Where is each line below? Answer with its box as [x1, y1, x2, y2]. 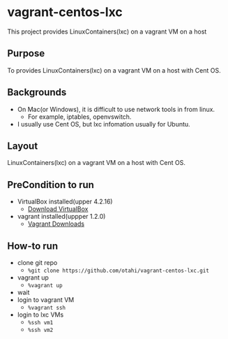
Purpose [7, 48, 45, 59]
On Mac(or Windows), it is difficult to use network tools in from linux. [17, 105, 215, 113]
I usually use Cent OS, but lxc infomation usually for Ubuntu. [17, 120, 190, 128]
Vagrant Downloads [27, 219, 85, 228]
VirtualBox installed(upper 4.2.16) [17, 197, 113, 206]
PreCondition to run [7, 179, 94, 191]
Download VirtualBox [27, 205, 89, 213]
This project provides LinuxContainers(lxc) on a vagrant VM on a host [7, 27, 207, 36]
